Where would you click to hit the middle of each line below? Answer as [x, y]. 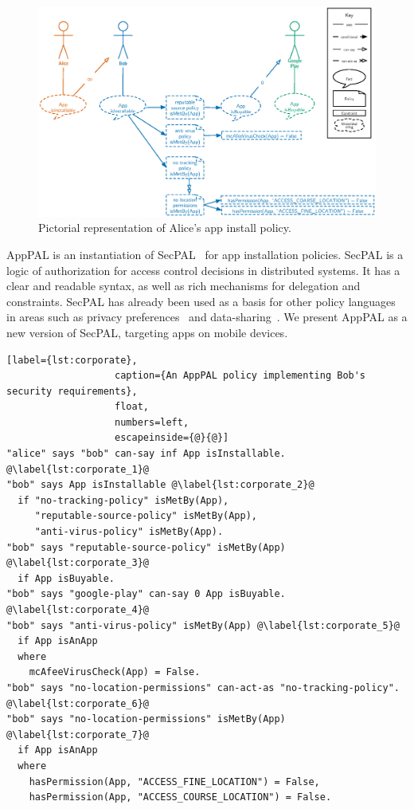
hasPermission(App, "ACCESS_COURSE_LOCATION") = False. [180, 797]
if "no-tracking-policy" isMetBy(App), [123, 500]
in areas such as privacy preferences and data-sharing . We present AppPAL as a [207, 317]
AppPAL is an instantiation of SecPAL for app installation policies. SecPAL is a [205, 254]
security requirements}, [72, 391]
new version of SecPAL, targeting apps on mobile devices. [147, 332]
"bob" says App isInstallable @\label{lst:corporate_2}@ [160, 485]
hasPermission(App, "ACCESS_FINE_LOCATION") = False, [174, 782]
